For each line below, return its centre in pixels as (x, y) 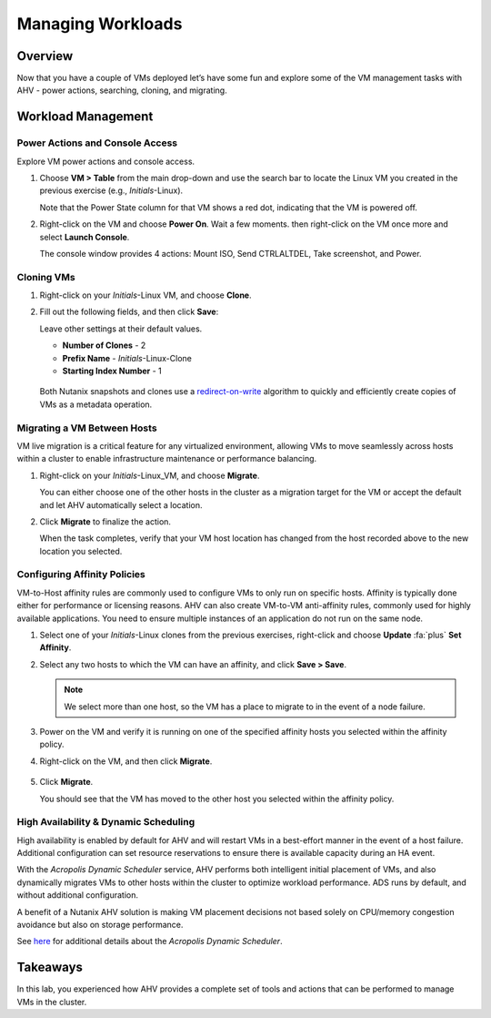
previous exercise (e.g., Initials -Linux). (111, 190)
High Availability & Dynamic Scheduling (106, 822)
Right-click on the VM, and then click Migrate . (126, 761)
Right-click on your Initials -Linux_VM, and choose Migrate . (150, 475)
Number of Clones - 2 (104, 345)
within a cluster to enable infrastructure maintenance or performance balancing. (167, 459)
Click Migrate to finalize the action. (105, 521)
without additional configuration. (78, 895)
